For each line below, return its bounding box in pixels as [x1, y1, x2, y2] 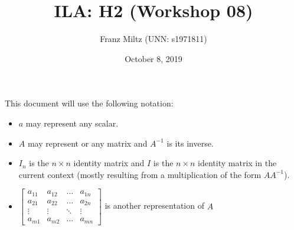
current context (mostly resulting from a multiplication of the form [18, 168, 262, 180]
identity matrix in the [198, 157, 277, 169]
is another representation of [104, 199, 204, 212]
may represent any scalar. [25, 116, 119, 129]
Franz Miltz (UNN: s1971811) [100, 33, 207, 45]
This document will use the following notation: [5, 97, 174, 109]
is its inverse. [166, 137, 214, 149]
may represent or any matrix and [27, 137, 148, 149]
